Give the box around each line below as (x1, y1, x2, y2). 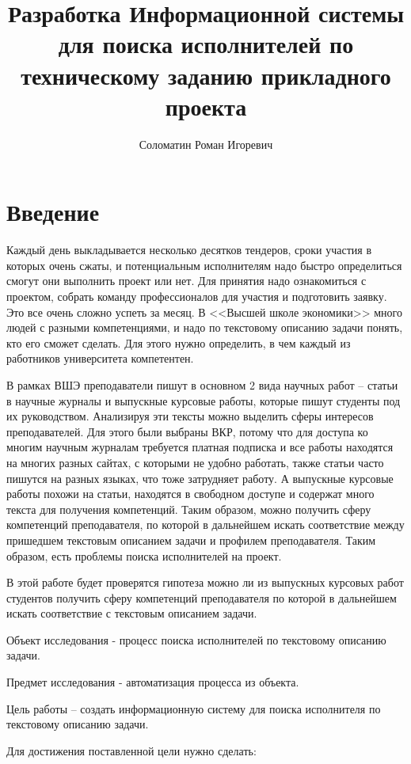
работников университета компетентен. (6, 350, 194, 367)
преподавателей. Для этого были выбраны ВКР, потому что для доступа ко (6, 423, 368, 439)
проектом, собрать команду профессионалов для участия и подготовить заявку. (6, 288, 387, 304)
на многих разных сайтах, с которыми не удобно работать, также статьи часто (6, 454, 384, 470)
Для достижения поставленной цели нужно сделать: (6, 742, 257, 758)
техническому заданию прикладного (21, 59, 391, 91)
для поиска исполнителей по (58, 28, 354, 60)
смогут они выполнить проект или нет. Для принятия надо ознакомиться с (6, 272, 367, 289)
